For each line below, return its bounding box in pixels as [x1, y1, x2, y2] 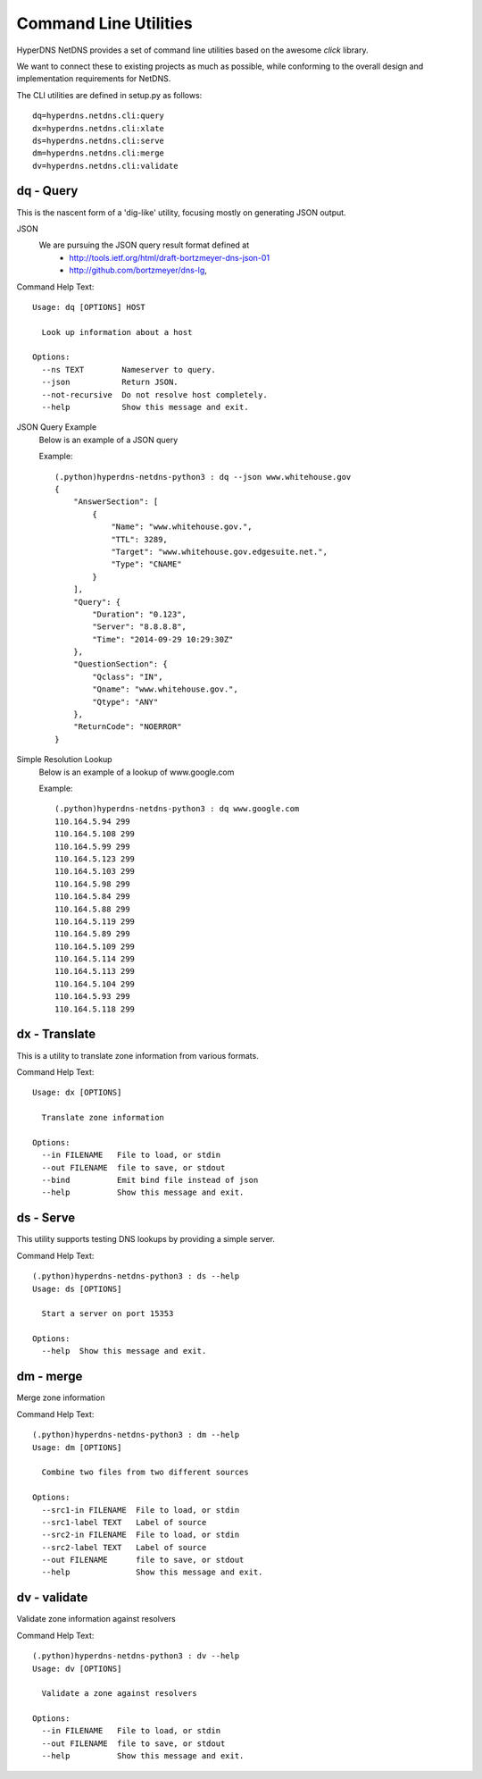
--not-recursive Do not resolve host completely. [41, 390, 268, 399]
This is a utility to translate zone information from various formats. [16, 1050, 259, 1061]
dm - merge [16, 1369, 83, 1384]
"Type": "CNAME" [111, 559, 182, 569]
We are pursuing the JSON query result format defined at [38, 239, 250, 250]
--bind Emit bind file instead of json [41, 1175, 259, 1186]
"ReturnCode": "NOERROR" [72, 722, 182, 732]
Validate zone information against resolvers [16, 1614, 176, 1624]
